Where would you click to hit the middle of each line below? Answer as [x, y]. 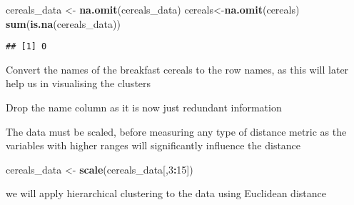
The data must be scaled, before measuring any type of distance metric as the [176, 131]
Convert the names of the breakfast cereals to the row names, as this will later [177, 69]
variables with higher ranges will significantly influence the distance [153, 145]
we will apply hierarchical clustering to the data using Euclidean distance [166, 193]
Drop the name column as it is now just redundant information [144, 107]
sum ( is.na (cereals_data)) [63, 23]
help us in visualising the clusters [79, 83]
